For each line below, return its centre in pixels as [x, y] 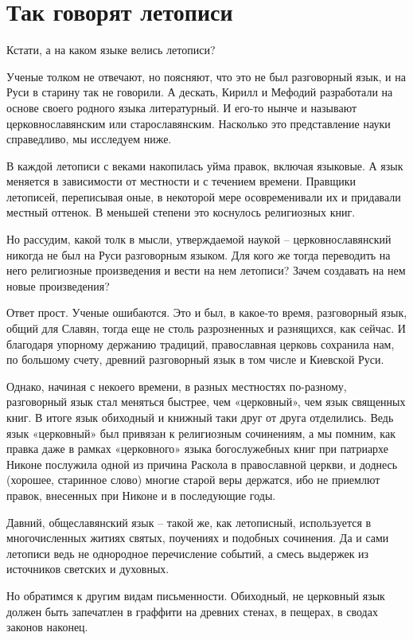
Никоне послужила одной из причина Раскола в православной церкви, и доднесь [202, 464]
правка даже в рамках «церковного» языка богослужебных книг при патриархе [197, 449]
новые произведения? [58, 285]
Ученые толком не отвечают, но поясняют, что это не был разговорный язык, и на [206, 76]
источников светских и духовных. [88, 569]
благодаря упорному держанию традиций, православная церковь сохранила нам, [201, 343]
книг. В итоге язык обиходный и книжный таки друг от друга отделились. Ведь [200, 417]
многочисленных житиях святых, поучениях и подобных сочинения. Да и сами [198, 538]
